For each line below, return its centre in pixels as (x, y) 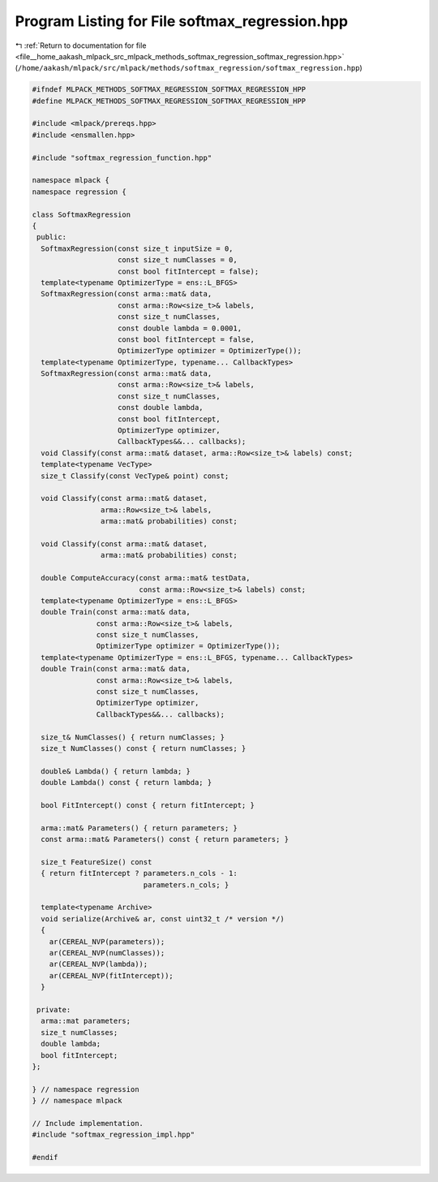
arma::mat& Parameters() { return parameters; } (140, 828)
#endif (45, 1158)
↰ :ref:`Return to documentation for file (81, 45)
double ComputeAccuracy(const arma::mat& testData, (146, 578)
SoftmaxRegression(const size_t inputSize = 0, (137, 248)
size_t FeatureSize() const (97, 862)
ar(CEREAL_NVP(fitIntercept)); (111, 975)
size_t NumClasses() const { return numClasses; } (144, 748)
